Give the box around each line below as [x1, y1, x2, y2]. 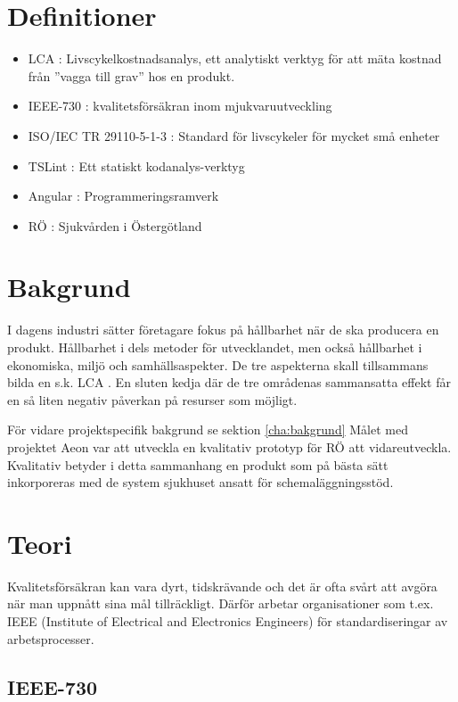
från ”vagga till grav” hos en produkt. [28, 66, 235, 85]
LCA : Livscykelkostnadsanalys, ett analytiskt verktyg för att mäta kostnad [28, 49, 442, 68]
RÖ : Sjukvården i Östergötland [28, 216, 202, 235]
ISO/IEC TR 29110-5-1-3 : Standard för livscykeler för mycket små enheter [28, 126, 440, 145]
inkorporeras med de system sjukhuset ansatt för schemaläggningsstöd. [7, 473, 394, 491]
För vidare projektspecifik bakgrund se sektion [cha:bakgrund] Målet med [7, 420, 408, 439]
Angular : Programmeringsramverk [28, 186, 219, 205]
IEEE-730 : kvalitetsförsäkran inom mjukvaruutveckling [28, 96, 332, 115]
